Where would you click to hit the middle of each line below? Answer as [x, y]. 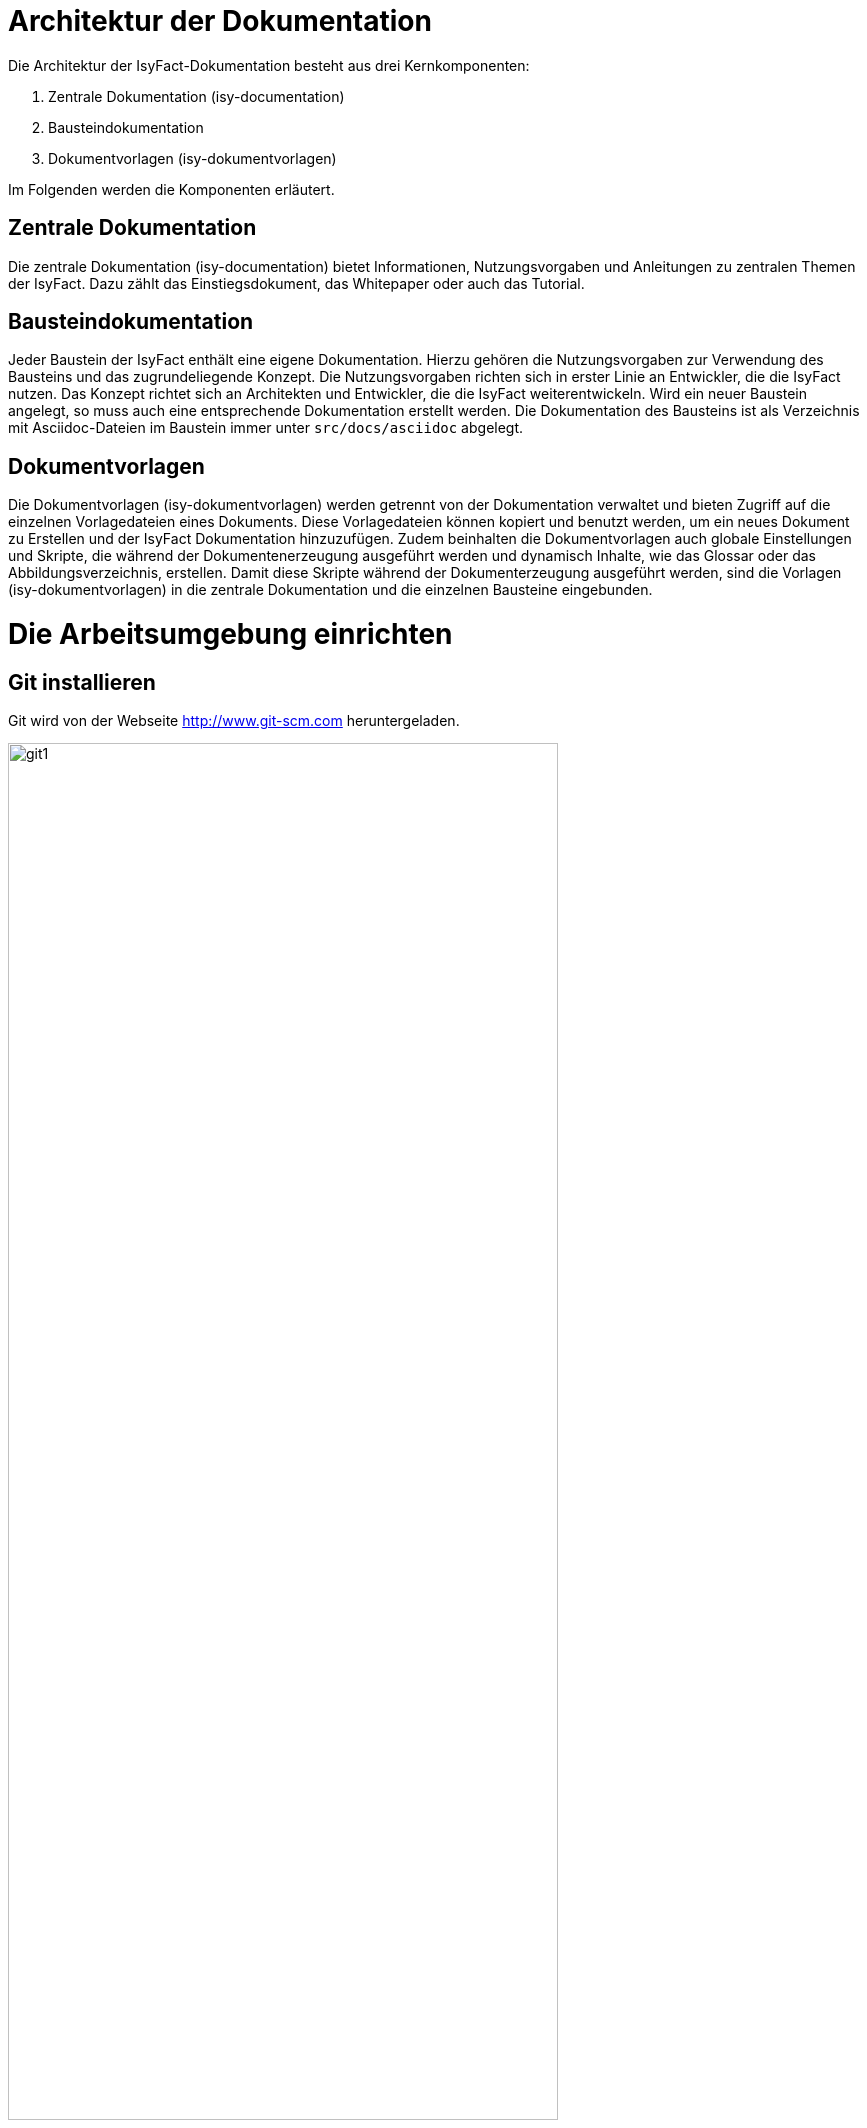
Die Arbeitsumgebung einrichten [230, 634]
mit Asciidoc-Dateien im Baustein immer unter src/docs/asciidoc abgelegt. [266, 428]
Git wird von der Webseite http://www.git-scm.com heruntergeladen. [234, 721]
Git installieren [82, 682]
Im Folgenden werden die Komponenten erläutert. [171, 189]
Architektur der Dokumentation [220, 21]
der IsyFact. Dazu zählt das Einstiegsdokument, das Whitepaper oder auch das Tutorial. [296, 283]
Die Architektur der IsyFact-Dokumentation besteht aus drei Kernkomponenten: [269, 65]
